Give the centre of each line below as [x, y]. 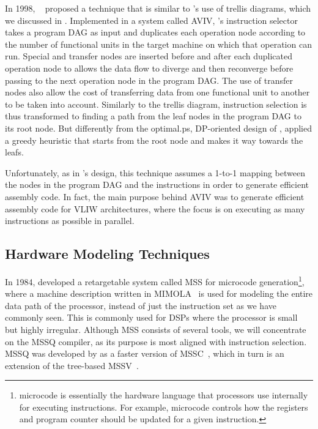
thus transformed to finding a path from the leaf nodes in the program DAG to [153, 116]
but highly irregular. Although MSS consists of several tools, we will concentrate [156, 329]
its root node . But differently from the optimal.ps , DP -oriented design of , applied [158, 128]
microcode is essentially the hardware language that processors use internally [164, 395]
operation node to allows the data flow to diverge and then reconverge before [149, 68]
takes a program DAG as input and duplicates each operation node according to [155, 32]
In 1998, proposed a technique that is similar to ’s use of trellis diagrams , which [158, 8]
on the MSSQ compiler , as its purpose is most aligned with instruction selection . [156, 341]
